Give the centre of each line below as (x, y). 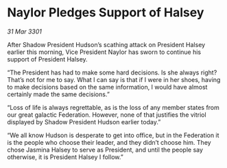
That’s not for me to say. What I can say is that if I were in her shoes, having (114, 79)
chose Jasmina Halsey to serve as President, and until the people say (105, 150)
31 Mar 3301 (25, 31)
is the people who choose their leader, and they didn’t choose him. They (109, 142)
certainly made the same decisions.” (58, 94)
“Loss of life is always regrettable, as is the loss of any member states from (113, 107)
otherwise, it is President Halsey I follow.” (65, 157)
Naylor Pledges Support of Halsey (106, 13)
